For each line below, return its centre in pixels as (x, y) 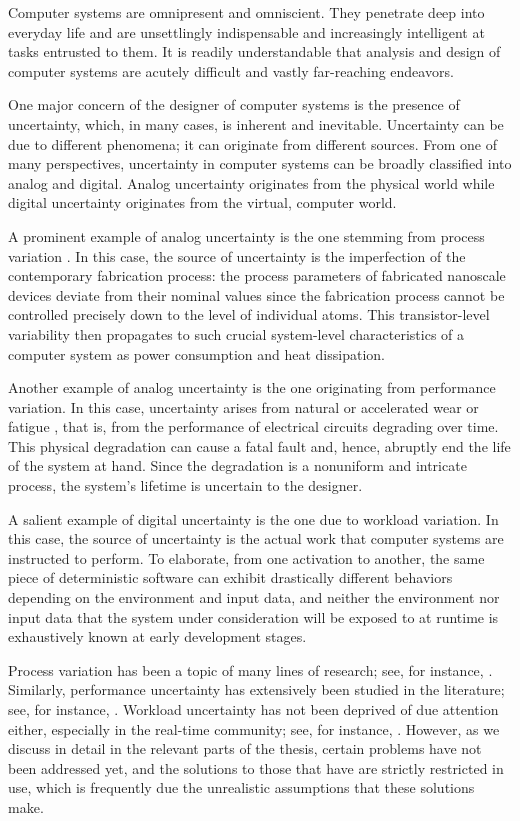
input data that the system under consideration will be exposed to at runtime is (253, 616)
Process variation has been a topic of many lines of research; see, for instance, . (250, 669)
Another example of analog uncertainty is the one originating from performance (252, 387)
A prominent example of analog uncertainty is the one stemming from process (246, 235)
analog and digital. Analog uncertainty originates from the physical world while (251, 182)
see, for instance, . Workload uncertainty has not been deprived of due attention (253, 709)
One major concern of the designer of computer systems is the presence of (234, 104)
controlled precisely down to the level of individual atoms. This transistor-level (249, 314)
